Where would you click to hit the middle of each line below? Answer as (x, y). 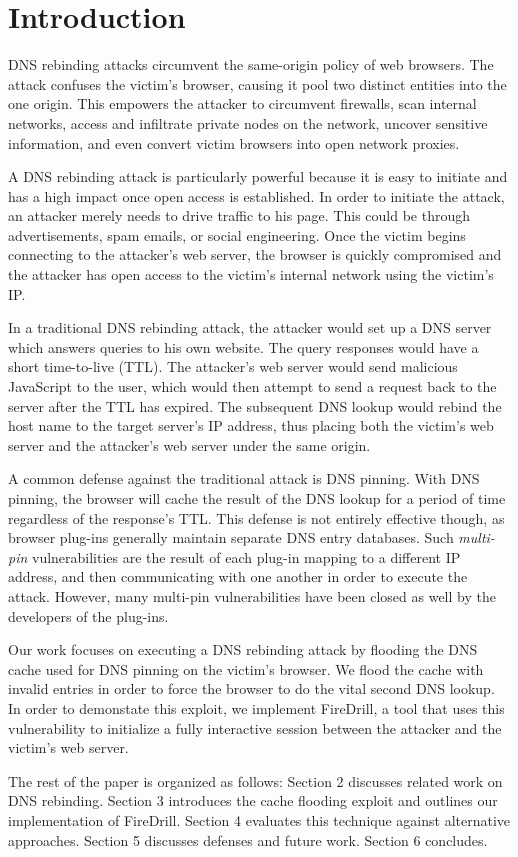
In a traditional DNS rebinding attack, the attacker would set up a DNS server (250, 327)
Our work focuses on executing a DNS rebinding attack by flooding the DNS (243, 649)
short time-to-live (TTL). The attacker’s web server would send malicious (233, 366)
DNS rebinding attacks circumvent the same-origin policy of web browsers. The (251, 64)
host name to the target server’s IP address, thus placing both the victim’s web (251, 425)
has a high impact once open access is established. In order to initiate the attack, (256, 195)
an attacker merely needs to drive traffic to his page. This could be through (239, 215)
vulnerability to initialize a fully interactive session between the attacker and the (255, 727)
